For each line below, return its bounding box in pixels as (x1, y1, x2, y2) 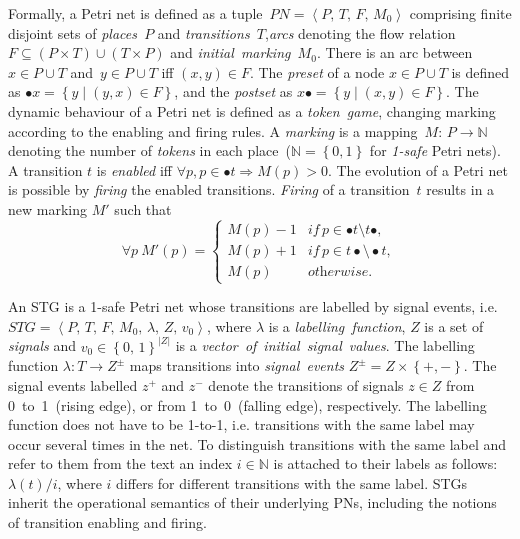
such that (114, 198, 172, 219)
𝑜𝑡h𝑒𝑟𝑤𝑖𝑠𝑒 (307, 264, 369, 279)
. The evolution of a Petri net (327, 159, 508, 180)
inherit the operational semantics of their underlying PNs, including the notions (8, 492, 497, 513)
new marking (8, 198, 87, 219)
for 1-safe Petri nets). (369, 140, 501, 161)
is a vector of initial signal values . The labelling (175, 335, 475, 356)
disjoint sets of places (8, 22, 137, 43)
